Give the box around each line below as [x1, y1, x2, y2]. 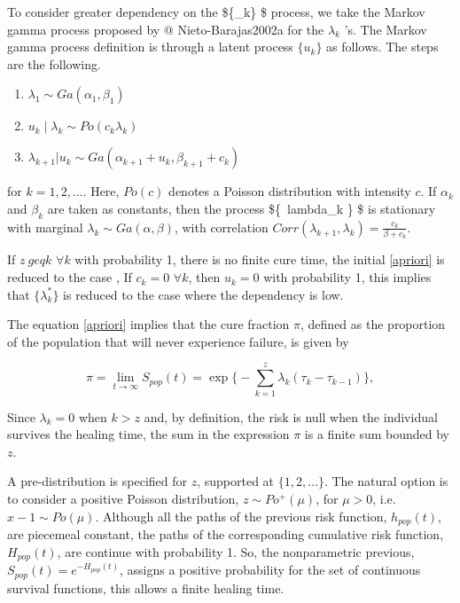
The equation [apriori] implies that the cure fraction [7, 315, 290, 333]
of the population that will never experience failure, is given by [7, 332, 349, 350]
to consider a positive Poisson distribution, [7, 489, 239, 507]
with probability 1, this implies [263, 268, 432, 286]
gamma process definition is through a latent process [7, 37, 293, 56]
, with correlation [174, 217, 269, 236]
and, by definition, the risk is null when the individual [144, 407, 438, 426]
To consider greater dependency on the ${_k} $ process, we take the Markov [7, 3, 425, 20]
